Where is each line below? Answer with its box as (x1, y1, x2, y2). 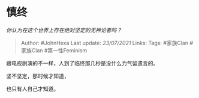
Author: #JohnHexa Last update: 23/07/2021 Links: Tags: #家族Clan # (20, 39, 194, 46)
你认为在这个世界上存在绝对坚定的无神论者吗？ (6, 26, 122, 34)
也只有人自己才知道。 (6, 85, 59, 92)
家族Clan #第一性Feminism (20, 46, 88, 54)
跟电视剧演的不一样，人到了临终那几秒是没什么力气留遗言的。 (6, 60, 159, 67)
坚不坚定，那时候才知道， (6, 72, 70, 79)
